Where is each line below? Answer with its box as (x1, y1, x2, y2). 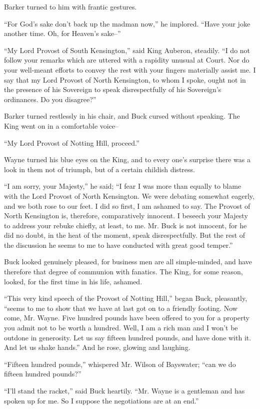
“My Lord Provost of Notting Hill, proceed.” (4, 137, 139, 148)
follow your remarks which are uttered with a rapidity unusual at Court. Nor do (4, 55, 249, 65)
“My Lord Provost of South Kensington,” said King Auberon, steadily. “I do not (4, 45, 250, 55)
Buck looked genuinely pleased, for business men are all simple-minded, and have (4, 256, 252, 267)
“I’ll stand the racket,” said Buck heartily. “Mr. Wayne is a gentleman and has (4, 385, 245, 395)
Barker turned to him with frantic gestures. (4, 2, 137, 12)
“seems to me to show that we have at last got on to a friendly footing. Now (4, 302, 237, 313)
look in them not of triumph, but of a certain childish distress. (4, 164, 195, 174)
